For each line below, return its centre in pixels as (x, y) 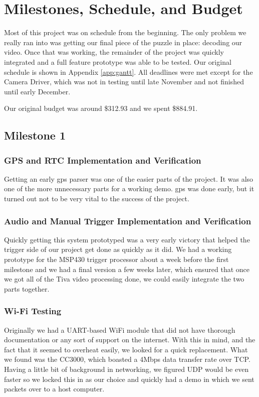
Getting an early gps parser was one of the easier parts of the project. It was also (129, 178)
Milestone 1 (35, 135)
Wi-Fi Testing (33, 311)
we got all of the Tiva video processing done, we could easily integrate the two (124, 279)
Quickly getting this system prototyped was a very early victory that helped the (127, 239)
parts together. (27, 288)
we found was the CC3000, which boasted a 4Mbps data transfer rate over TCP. (127, 359)
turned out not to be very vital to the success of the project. (97, 198)
